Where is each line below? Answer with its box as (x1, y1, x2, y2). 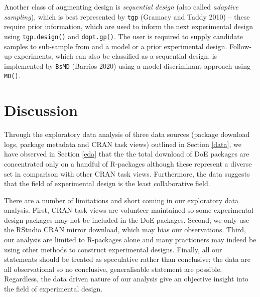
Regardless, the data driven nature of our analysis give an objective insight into (4, 273, 248, 284)
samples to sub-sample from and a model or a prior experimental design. (4, 41, 227, 51)
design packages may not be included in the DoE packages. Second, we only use (4, 214, 249, 225)
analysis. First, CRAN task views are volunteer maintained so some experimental (4, 205, 253, 215)
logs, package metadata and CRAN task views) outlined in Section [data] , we (4, 138, 241, 149)
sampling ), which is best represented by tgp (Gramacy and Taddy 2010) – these (4, 11, 250, 22)
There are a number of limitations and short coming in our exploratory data (4, 195, 239, 205)
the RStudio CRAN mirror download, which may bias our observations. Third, (4, 224, 246, 235)
